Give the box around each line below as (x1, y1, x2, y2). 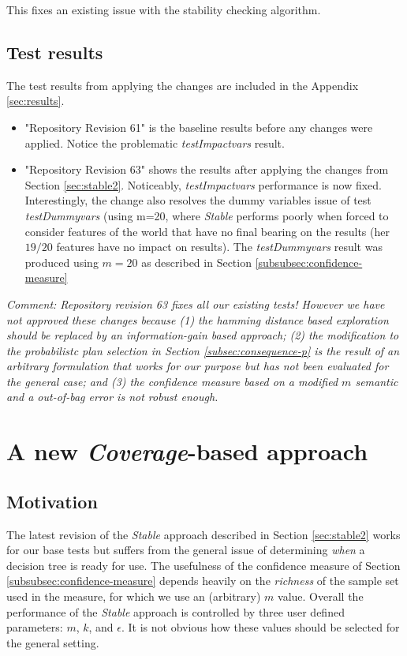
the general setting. (6, 634, 99, 650)
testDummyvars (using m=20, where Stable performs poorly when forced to (24, 207, 389, 223)
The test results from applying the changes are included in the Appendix (6, 77, 359, 93)
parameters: (6, 619, 63, 635)
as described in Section (141, 253, 252, 270)
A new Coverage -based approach (6, 435, 368, 468)
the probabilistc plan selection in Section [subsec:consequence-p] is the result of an (6, 342, 400, 358)
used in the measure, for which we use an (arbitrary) (6, 588, 261, 605)
